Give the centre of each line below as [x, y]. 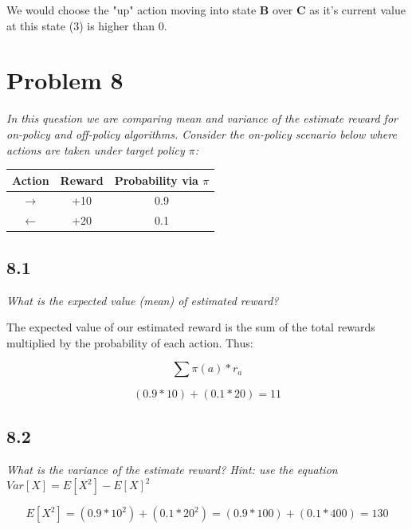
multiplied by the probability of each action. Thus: [130, 342]
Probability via [156, 180]
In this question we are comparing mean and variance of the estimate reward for [202, 118]
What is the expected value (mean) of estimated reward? [143, 300]
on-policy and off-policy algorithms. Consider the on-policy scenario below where [202, 133]
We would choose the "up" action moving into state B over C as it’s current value [206, 10]
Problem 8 [65, 80]
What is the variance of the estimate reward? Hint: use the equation [172, 469]
